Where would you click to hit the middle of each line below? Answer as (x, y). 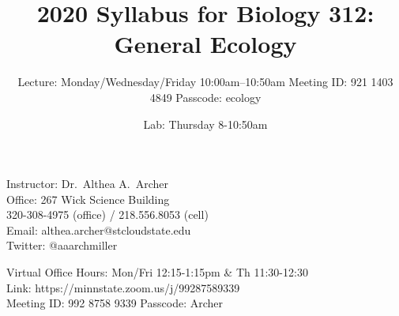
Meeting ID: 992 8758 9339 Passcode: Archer (115, 303)
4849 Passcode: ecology (205, 97)
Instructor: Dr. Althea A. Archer (88, 184)
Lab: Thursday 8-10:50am (205, 124)
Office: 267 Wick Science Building (88, 199)
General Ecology (205, 44)
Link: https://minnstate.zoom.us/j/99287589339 (123, 287)
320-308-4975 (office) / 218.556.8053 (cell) (107, 214)
